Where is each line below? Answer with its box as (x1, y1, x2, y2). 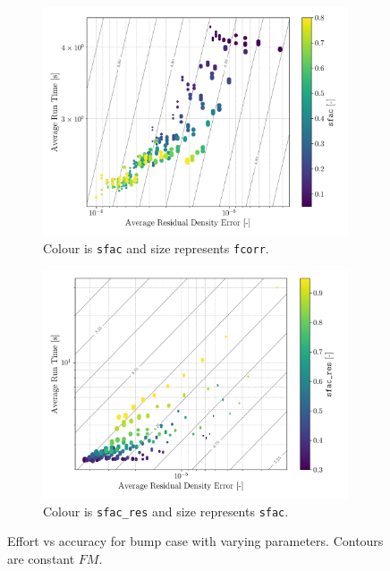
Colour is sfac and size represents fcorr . (43, 239, 269, 257)
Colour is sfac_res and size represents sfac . (43, 501, 289, 520)
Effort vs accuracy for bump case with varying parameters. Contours (7, 532, 384, 550)
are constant (7, 549, 75, 567)
